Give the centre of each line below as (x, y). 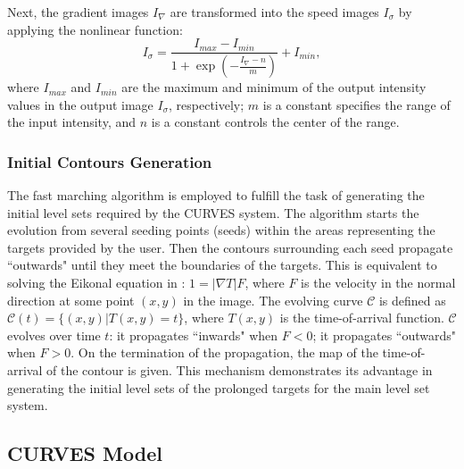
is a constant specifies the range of (356, 104)
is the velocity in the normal (378, 283)
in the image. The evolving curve (273, 300)
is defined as (412, 300)
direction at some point (71, 300)
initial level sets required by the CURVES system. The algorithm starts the (213, 212)
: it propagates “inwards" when (194, 335)
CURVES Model (85, 453)
